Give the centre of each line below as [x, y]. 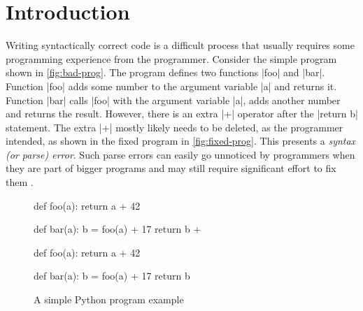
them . [20, 182]
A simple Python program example [109, 299]
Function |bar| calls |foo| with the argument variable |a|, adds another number [173, 100]
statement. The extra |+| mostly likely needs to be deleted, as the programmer [175, 127]
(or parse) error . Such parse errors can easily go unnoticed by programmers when [180, 154]
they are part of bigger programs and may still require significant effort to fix [171, 168]
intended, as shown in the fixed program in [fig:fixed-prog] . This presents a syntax [181, 141]
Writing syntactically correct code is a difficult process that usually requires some [180, 45]
